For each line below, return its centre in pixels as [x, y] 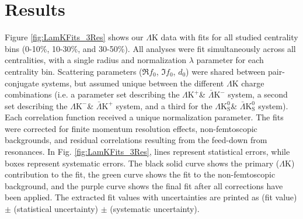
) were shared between [226, 71]
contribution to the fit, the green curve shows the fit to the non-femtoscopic [140, 174]
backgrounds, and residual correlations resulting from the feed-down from [136, 140]
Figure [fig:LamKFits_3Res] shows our [74, 37]
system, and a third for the [164, 105]
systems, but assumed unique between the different [133, 83]
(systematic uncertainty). [155, 209]
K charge [248, 83]
